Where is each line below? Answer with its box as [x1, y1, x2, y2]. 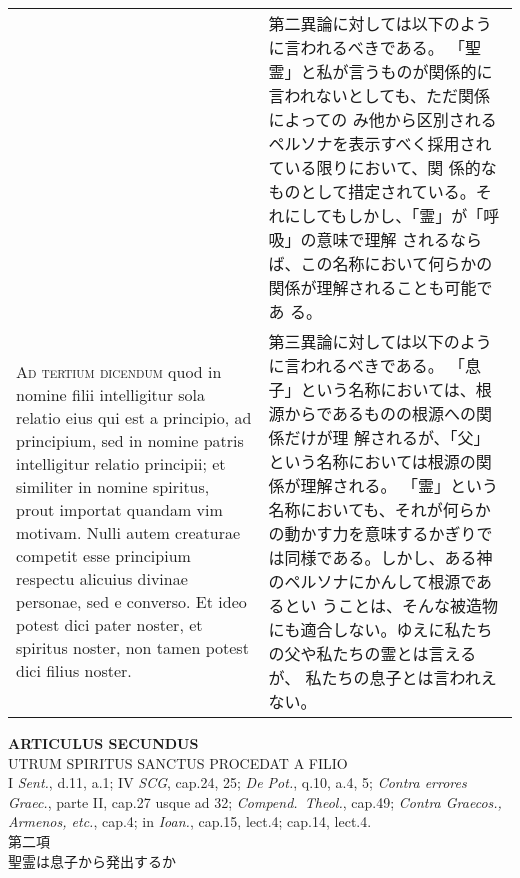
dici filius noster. [16, 659, 132, 682]
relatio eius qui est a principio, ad [16, 406, 252, 429]
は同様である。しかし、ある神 [268, 546, 493, 569]
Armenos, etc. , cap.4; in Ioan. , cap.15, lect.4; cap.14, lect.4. [8, 811, 372, 832]
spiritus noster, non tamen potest [16, 636, 249, 659]
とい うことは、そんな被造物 [284, 594, 498, 617]
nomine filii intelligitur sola [16, 383, 206, 406]
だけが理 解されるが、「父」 [284, 426, 490, 449]
